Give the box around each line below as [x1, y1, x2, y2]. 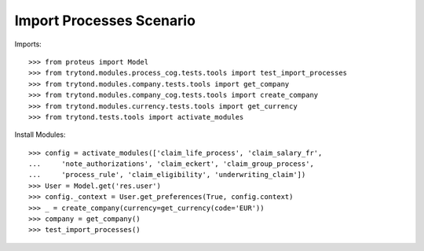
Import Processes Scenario [14, 12, 196, 29]
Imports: [14, 39, 42, 49]
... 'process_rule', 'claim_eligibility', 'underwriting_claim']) [28, 170, 306, 179]
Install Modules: [14, 130, 66, 139]
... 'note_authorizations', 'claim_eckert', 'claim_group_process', [28, 160, 314, 168]
